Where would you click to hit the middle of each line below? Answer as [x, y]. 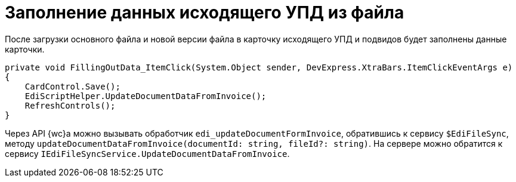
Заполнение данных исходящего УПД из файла [205, 13]
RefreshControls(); [70, 105]
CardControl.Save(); [72, 86]
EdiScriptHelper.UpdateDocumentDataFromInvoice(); [146, 96]
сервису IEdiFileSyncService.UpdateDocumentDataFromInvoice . [147, 153]
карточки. [25, 49]
